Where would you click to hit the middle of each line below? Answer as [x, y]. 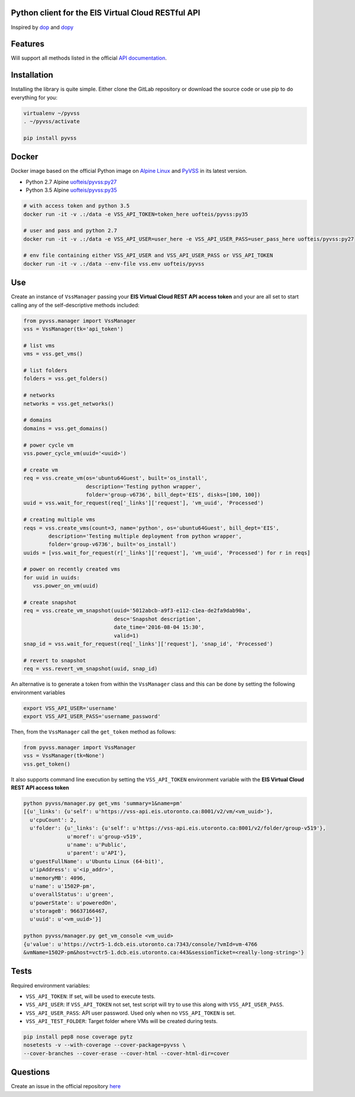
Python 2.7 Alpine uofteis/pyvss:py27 [71, 182]
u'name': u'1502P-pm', [63, 886]
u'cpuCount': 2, [53, 820]
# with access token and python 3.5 [77, 206]
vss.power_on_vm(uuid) [66, 586]
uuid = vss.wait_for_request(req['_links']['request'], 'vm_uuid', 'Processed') [143, 503]
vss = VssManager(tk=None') [64, 756]
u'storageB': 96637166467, [69, 911]
